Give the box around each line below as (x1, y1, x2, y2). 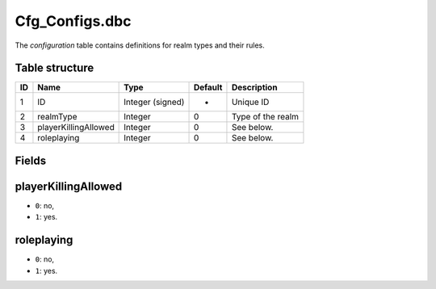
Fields (15, 153, 47, 167)
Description (231, 82, 278, 93)
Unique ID (231, 97, 270, 108)
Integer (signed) (124, 97, 185, 108)
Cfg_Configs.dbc (15, 12, 132, 30)
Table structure (15, 61, 94, 75)
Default (193, 82, 223, 93)
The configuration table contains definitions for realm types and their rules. (15, 40, 266, 50)
